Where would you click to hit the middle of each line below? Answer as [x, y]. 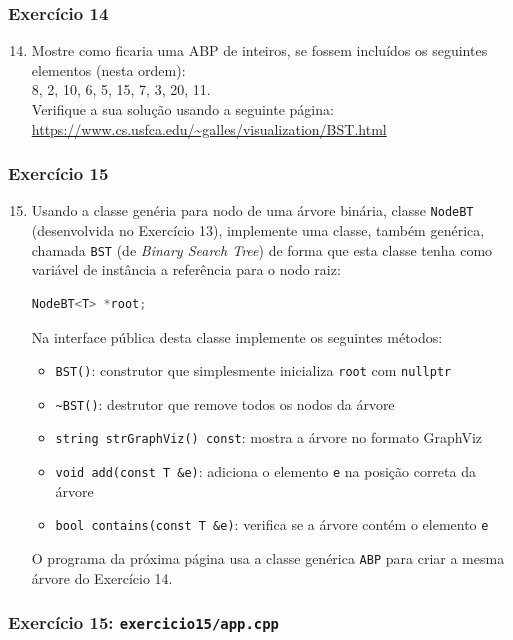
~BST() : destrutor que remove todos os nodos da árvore [225, 403]
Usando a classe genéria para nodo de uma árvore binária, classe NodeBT [252, 210]
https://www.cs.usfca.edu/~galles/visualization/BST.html [209, 128]
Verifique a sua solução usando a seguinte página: [182, 109]
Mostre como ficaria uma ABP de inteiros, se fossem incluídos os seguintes [259, 50]
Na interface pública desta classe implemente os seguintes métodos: [237, 336]
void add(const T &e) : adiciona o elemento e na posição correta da [265, 471]
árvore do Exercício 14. [102, 577]
